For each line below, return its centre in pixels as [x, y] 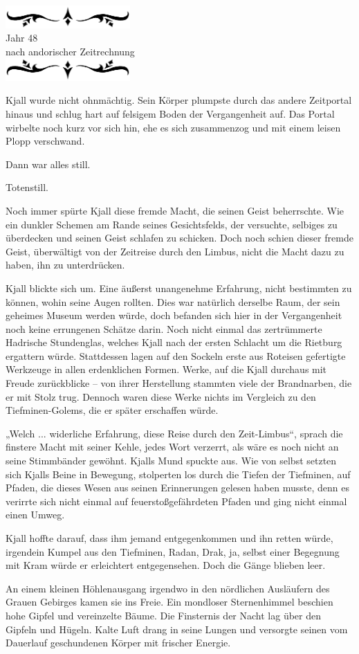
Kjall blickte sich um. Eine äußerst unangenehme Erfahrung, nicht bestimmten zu [179, 288]
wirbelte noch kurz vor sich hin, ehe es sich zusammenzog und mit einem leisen [173, 127]
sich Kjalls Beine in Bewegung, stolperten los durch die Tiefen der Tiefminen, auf [178, 474]
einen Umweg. [35, 515]
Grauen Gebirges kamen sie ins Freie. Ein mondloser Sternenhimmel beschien [169, 602]
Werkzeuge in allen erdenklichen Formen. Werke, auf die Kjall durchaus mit [166, 369]
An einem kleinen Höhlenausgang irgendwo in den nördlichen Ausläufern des [168, 588]
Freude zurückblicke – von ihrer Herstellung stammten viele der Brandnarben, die [179, 383]
